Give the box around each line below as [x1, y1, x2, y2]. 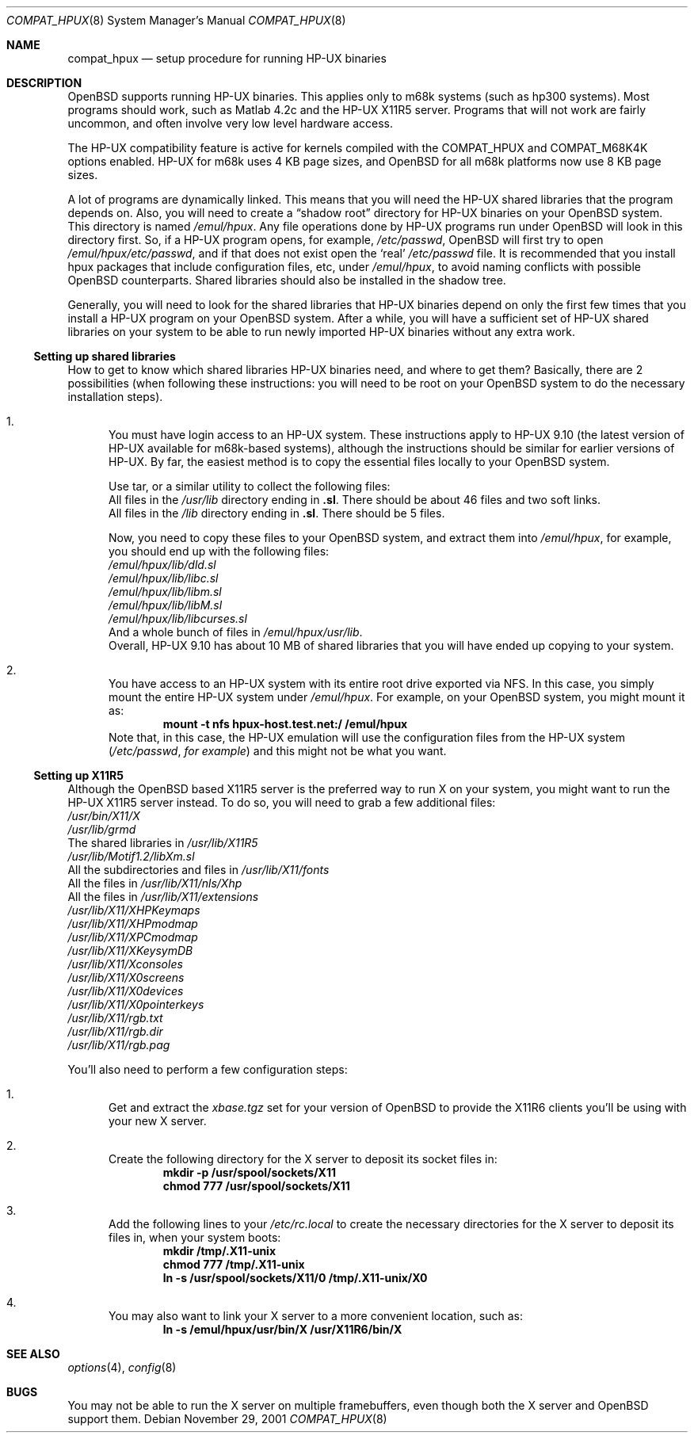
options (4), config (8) [67, 1361, 177, 1374]
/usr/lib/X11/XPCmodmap [67, 930, 198, 944]
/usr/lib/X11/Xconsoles [67, 957, 183, 971]
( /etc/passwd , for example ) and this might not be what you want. [109, 744, 447, 758]
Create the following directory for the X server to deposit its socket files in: [109, 1152, 498, 1166]
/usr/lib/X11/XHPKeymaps [67, 903, 200, 917]
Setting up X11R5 [33, 769, 124, 782]
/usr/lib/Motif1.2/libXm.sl [67, 849, 195, 863]
